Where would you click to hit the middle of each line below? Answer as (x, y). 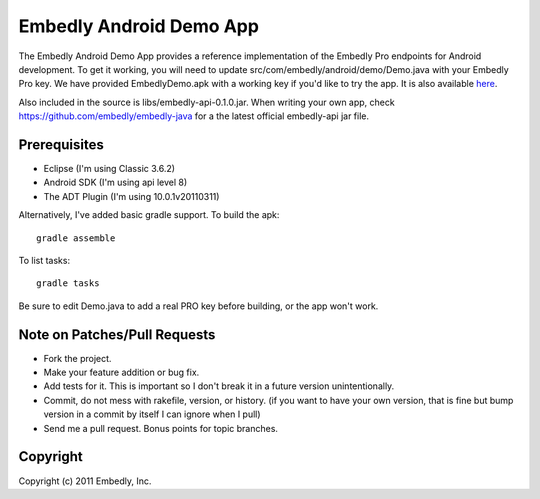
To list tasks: (44, 260)
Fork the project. (77, 358)
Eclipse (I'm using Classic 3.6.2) (109, 169)
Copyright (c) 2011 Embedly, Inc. (85, 481)
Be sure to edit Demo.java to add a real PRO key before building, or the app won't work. (198, 306)
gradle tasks (68, 283)
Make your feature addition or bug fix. (121, 372)
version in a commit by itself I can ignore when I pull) (152, 414)
